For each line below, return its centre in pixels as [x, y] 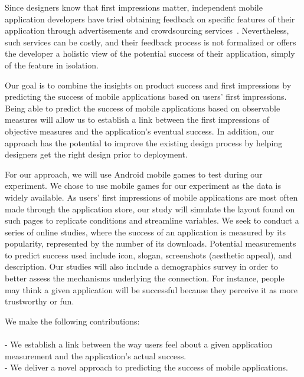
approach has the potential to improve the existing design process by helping [144, 142]
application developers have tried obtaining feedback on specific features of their [150, 19]
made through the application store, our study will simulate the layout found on [150, 209]
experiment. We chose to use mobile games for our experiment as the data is [143, 186]
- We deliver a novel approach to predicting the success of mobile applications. [146, 367]
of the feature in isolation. [52, 65]
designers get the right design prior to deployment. [96, 154]
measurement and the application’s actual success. [96, 355]
